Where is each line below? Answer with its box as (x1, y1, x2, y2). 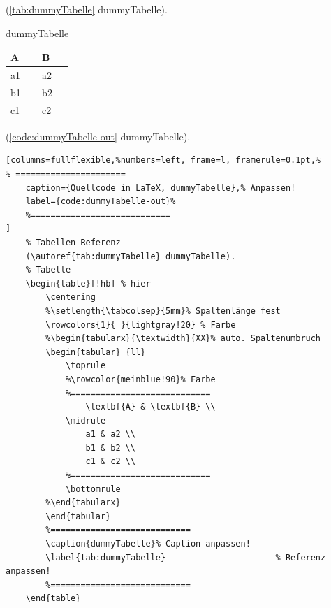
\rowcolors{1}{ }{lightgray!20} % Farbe (45, 319, 236, 330)
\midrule (65, 415, 106, 426)
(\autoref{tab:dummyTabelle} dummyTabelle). (25, 251, 236, 261)
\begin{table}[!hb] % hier (25, 278, 151, 289)
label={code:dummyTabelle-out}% (25, 196, 176, 207)
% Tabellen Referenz (25, 237, 121, 247)
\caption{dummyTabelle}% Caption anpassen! (45, 539, 251, 549)
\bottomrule (65, 484, 121, 494)
